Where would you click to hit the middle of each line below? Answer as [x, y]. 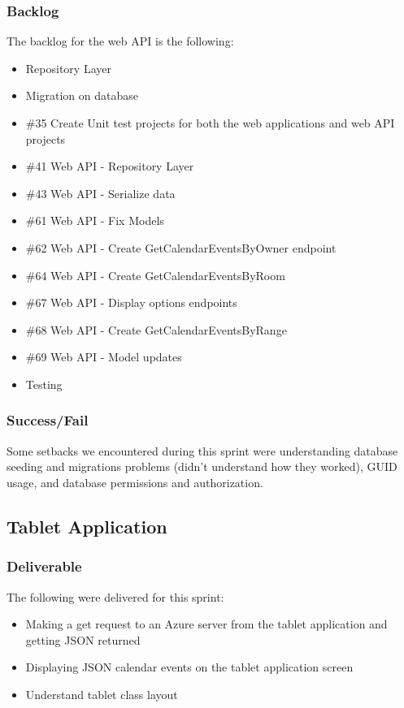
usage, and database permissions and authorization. [135, 482]
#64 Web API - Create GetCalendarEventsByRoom [155, 275]
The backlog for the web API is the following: [120, 41]
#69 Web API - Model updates [104, 357]
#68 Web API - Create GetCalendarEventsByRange [156, 329]
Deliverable [44, 566]
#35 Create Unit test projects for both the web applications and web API [210, 123]
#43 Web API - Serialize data [100, 193]
